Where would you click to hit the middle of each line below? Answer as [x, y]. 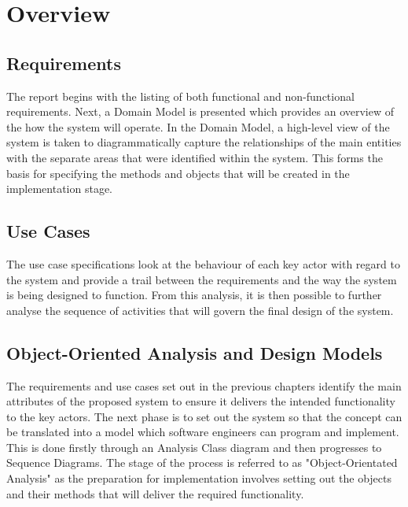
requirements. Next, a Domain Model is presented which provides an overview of [200, 111]
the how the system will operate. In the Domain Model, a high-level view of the [198, 126]
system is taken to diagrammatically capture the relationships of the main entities [204, 142]
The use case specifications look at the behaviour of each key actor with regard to [203, 263]
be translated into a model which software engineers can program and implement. [203, 432]
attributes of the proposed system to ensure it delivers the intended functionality [201, 401]
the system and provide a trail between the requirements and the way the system [202, 279]
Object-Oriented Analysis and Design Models [195, 352]
